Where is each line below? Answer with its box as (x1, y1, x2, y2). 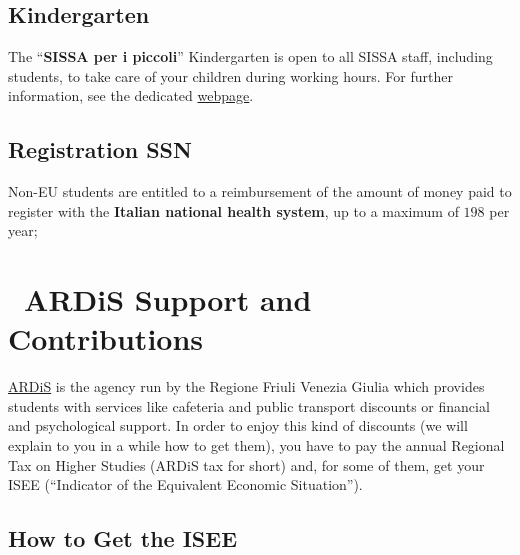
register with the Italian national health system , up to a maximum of (8, 200, 459, 221)
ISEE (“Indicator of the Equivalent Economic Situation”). (8, 474, 363, 495)
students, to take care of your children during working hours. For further (8, 65, 453, 86)
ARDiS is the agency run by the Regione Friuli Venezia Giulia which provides (8, 376, 485, 397)
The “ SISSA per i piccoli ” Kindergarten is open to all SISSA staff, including (8, 46, 493, 67)
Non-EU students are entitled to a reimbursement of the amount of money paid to (8, 181, 512, 202)
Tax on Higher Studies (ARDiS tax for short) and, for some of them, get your (8, 454, 485, 475)
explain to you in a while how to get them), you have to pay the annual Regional (8, 435, 505, 456)
